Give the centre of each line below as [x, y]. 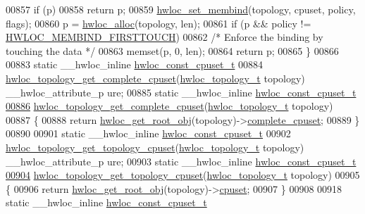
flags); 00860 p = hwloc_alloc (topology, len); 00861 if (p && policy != [159, 23]
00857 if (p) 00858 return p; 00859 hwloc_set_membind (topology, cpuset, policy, [181, 9]
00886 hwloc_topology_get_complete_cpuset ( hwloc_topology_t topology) [169, 106]
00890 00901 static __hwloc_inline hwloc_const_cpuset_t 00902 [148, 133]
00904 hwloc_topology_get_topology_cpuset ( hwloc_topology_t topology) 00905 [183, 175]
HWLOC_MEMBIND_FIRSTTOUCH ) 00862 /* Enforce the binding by [165, 37]
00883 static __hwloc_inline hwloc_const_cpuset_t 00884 [135, 64]
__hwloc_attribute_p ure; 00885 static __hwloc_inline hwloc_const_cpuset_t [181, 92]
